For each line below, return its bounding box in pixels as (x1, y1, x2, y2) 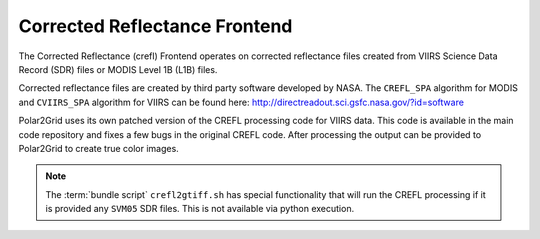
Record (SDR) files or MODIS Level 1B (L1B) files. (18, 63, 218, 75)
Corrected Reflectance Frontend (18, 15, 293, 37)
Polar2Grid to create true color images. (18, 142, 179, 154)
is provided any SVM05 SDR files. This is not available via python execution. (45, 203, 355, 215)
